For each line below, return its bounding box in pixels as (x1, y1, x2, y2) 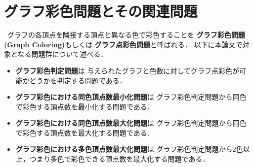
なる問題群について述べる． (17, 49, 108, 59)
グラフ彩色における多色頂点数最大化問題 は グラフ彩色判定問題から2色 (15, 144, 243, 154)
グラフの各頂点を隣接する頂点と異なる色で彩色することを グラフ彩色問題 (7, 30, 245, 40)
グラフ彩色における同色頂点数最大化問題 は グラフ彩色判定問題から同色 (15, 118, 247, 128)
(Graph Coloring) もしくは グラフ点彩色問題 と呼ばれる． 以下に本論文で (4, 39, 243, 49)
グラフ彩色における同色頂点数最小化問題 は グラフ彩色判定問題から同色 (15, 92, 247, 102)
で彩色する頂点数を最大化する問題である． (15, 127, 154, 137)
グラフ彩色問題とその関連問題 (4, 1, 198, 21)
